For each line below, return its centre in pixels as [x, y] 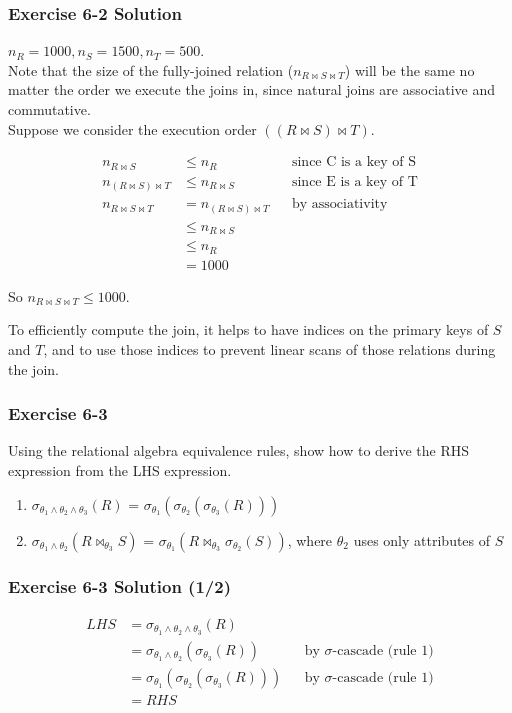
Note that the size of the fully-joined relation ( [151, 69]
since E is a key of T [354, 181]
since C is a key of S [354, 162]
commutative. [49, 109]
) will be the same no [409, 69]
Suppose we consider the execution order [132, 128]
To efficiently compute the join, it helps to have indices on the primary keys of [248, 329]
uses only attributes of [422, 539]
